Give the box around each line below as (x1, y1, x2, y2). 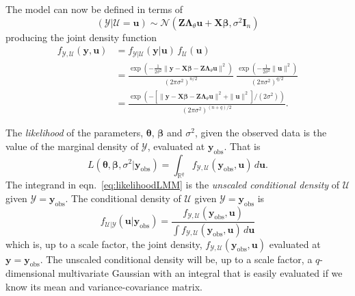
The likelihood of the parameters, (5, 125, 144, 140)
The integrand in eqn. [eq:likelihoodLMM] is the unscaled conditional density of (5, 177, 340, 192)
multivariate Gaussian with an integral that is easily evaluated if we (58, 266, 343, 280)
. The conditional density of (65, 190, 181, 205)
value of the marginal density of (5, 138, 139, 153)
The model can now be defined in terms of (5, 2, 183, 16)
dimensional (5, 266, 55, 280)
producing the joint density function (5, 29, 157, 44)
